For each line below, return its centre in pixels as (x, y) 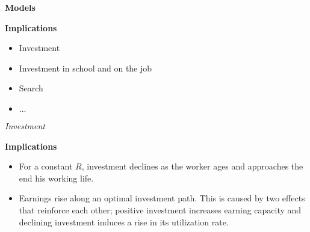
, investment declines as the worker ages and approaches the (192, 166)
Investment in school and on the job (85, 68)
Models (20, 7)
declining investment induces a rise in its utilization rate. (124, 221)
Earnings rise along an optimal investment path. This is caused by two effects (162, 198)
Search (31, 88)
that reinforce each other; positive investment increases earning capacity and (160, 209)
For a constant (46, 166)
